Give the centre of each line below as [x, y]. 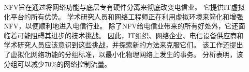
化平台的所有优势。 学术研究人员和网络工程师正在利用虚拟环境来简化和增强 [124, 16]
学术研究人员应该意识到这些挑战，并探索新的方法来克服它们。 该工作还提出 [124, 45]
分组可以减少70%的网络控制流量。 [58, 64]
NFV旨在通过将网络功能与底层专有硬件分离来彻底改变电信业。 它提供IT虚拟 [124, 7]
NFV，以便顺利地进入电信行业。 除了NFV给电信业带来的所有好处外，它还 [121, 26]
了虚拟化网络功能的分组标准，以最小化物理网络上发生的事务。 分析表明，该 [124, 54]
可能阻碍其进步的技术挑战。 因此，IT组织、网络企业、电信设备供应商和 [130, 35]
